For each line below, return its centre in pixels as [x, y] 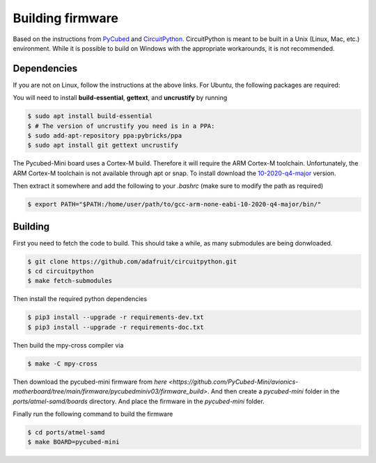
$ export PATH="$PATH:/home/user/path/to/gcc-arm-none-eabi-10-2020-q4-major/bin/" [174, 204]
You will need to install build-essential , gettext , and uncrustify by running [120, 98]
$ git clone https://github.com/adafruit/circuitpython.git [132, 261]
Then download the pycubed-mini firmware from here [90, 382]
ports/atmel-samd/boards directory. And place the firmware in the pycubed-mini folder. [139, 401]
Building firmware [65, 18]
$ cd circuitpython [61, 271]
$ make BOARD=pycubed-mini [73, 442]
